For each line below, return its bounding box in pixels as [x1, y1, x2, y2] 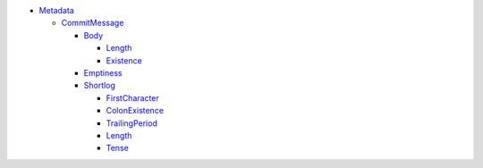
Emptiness [83, 67, 123, 78]
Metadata [38, 5, 75, 15]
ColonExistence [106, 105, 165, 116]
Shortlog [83, 80, 116, 91]
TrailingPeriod [106, 117, 158, 129]
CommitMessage [61, 18, 124, 29]
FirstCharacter [106, 92, 160, 103]
